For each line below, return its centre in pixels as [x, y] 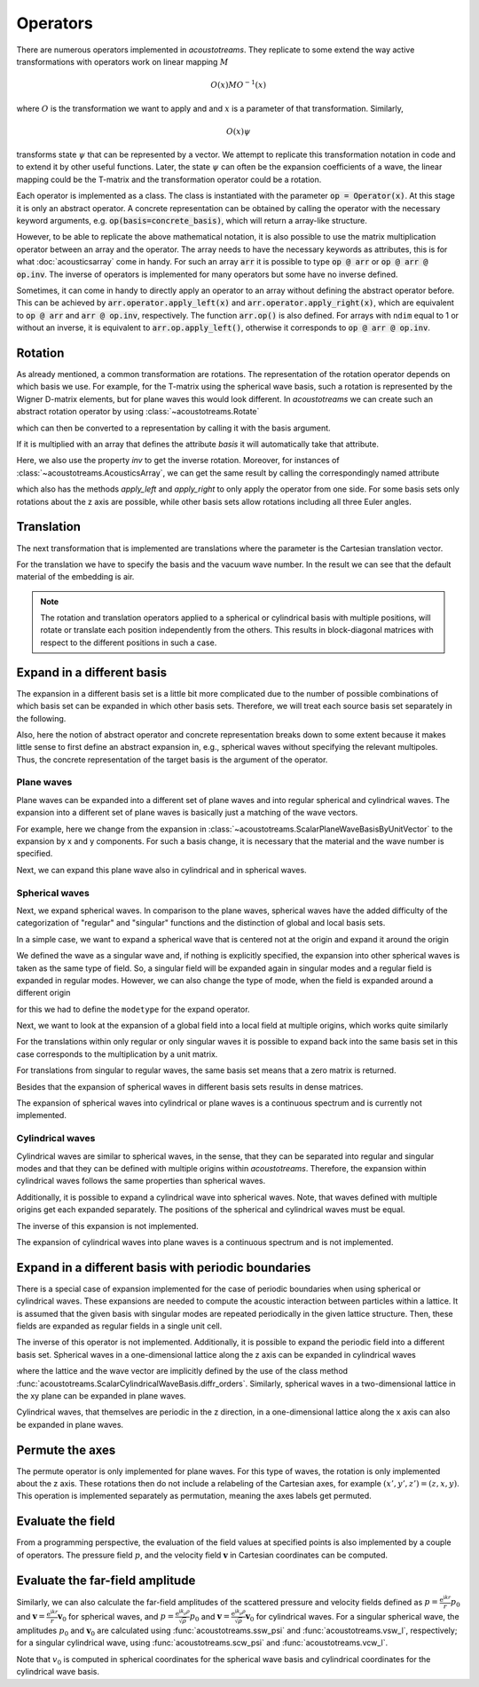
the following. [41, 718]
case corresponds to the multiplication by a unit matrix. [117, 1054]
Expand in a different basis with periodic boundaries [164, 1268]
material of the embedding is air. [75, 577]
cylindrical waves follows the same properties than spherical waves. [141, 1181]
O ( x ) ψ [239, 131]
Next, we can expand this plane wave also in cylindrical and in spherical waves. [161, 870]
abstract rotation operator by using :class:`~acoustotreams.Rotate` [138, 412]
